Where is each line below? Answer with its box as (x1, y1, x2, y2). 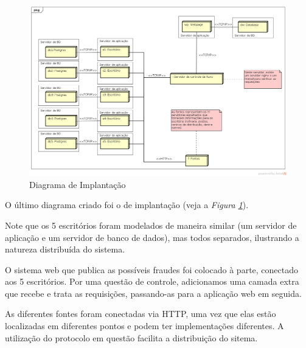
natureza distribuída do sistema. (5, 243, 125, 256)
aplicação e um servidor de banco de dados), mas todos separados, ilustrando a (5, 231, 299, 243)
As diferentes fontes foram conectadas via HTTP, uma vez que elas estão (5, 307, 276, 320)
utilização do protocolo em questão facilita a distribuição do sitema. (5, 331, 258, 344)
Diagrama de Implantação (29, 178, 126, 190)
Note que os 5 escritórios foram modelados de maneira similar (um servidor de (5, 218, 297, 231)
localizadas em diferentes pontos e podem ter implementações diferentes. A (5, 319, 284, 332)
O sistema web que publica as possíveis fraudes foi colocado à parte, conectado (5, 263, 299, 276)
